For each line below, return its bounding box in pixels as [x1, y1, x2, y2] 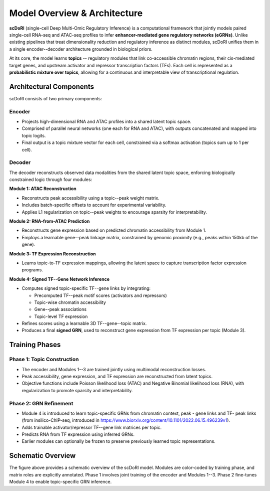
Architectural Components [9, 82, 94, 91]
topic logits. [21, 132, 46, 138]
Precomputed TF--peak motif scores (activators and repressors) [34, 292, 167, 298]
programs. [21, 267, 43, 273]
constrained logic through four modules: [9, 177, 92, 183]
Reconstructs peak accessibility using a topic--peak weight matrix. [21, 195, 159, 201]
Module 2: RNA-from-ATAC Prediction [9, 218, 90, 224]
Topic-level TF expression [34, 313, 88, 319]
